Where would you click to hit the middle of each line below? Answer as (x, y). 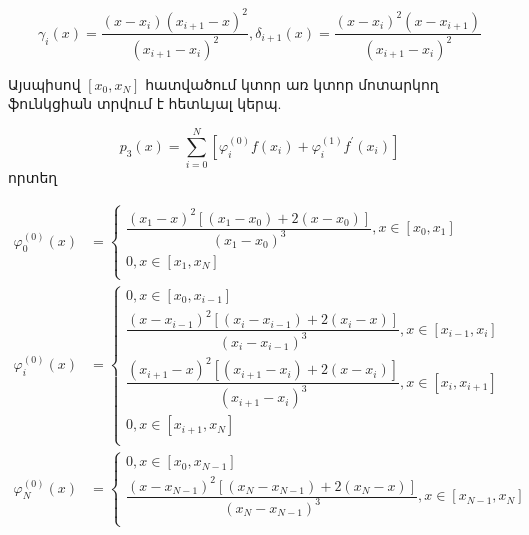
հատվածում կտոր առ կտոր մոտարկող (292, 83)
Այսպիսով (44, 83)
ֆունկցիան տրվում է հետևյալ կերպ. (145, 103)
